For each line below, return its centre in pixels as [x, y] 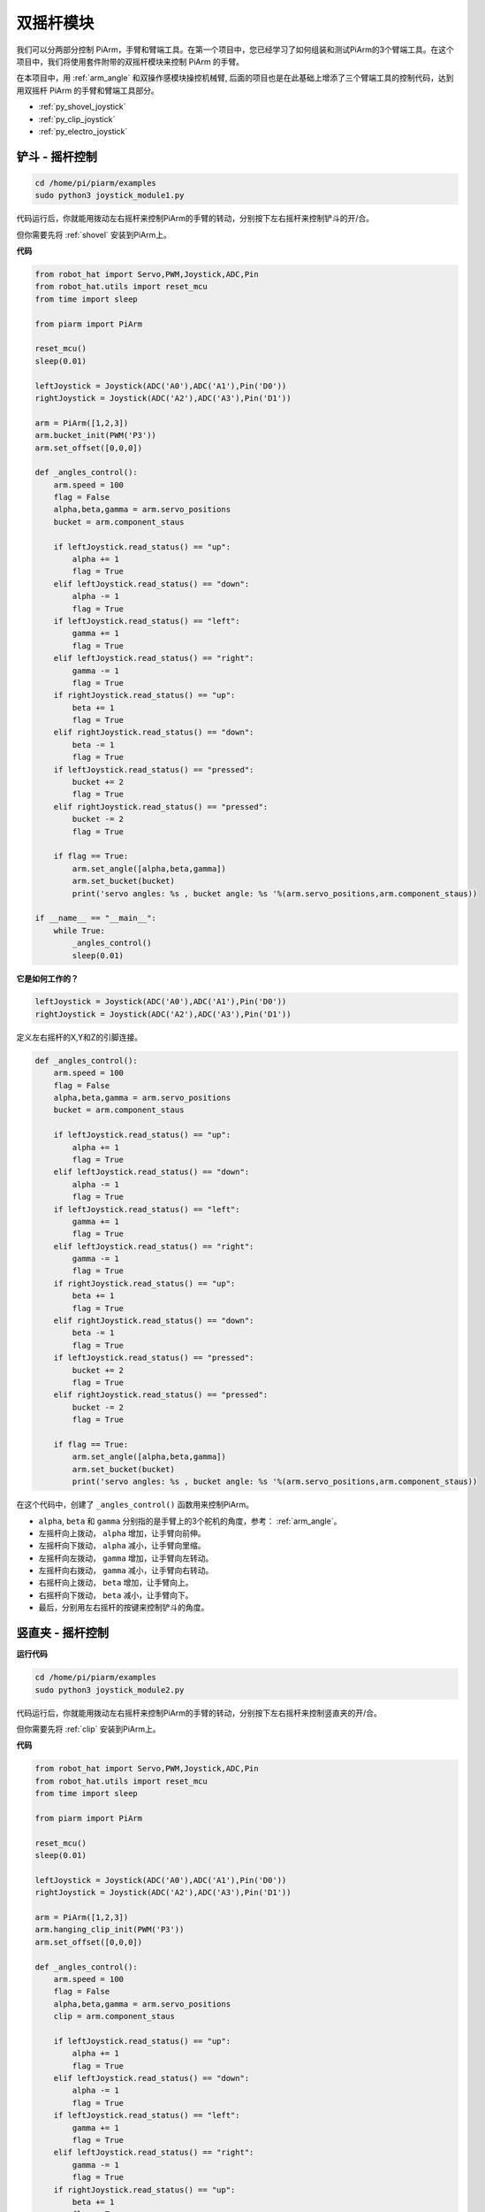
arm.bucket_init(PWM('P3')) [95, 435]
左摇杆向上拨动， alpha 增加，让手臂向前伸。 [122, 1533]
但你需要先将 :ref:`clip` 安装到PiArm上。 [88, 1729]
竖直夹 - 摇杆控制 [63, 1633]
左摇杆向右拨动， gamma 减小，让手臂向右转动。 [126, 1571]
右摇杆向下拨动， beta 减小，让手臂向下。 [116, 1595]
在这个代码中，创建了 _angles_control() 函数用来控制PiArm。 [135, 1505]
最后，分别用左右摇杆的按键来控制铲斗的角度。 [124, 1608]
